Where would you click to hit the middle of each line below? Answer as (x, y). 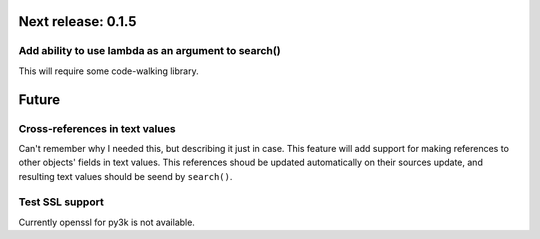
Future (39, 99)
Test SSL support (61, 202)
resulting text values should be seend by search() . (125, 176)
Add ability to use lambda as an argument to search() (149, 51)
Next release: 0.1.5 (77, 21)
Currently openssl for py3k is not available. (106, 222)
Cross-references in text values (97, 128)
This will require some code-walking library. (108, 71)
